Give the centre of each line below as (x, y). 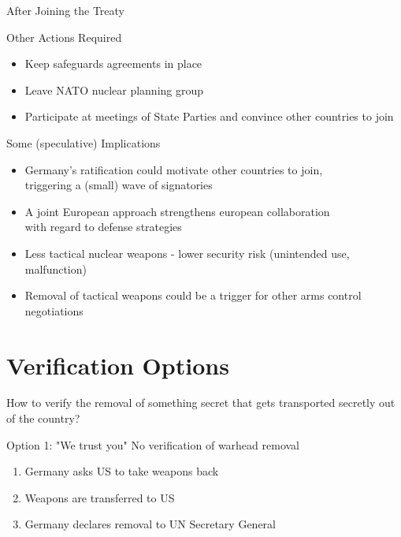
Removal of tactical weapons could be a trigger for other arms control (193, 295)
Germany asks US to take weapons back (122, 471)
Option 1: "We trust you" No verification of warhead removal (153, 444)
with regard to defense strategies (103, 227)
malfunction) (56, 268)
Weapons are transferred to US (100, 497)
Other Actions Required (64, 37)
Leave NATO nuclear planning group (114, 89)
